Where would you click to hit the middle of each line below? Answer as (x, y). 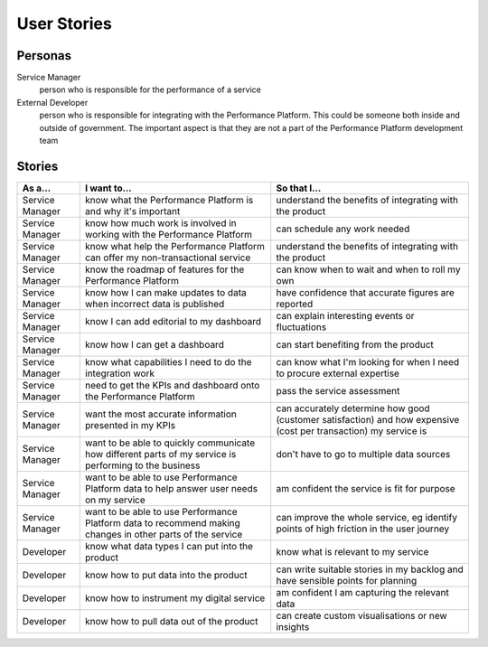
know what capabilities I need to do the (168, 361)
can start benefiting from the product (355, 344)
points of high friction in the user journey (363, 529)
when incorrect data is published (155, 304)
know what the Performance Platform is (169, 200)
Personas (44, 56)
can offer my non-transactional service (168, 258)
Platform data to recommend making (163, 522)
